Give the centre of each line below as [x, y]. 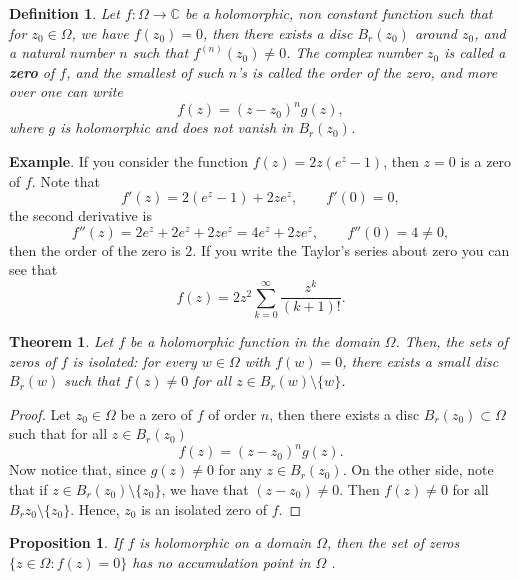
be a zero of [156, 413]
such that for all [58, 433]
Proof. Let [40, 413]
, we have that [205, 488]
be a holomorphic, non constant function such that [338, 13]
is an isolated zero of [204, 508]
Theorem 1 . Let [61, 340]
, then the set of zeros [393, 542]
